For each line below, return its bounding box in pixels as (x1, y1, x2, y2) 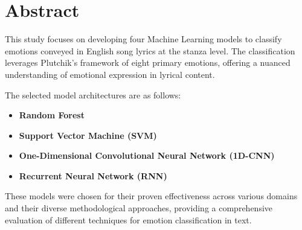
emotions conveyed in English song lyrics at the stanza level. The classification (5, 44, 295, 57)
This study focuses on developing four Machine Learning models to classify (5, 33, 282, 45)
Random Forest (19, 109, 85, 121)
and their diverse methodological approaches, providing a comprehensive (5, 202, 273, 214)
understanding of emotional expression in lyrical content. (5, 68, 215, 80)
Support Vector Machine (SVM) (19, 129, 157, 141)
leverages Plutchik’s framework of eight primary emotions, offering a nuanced (5, 56, 291, 69)
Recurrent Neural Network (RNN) (19, 169, 167, 182)
